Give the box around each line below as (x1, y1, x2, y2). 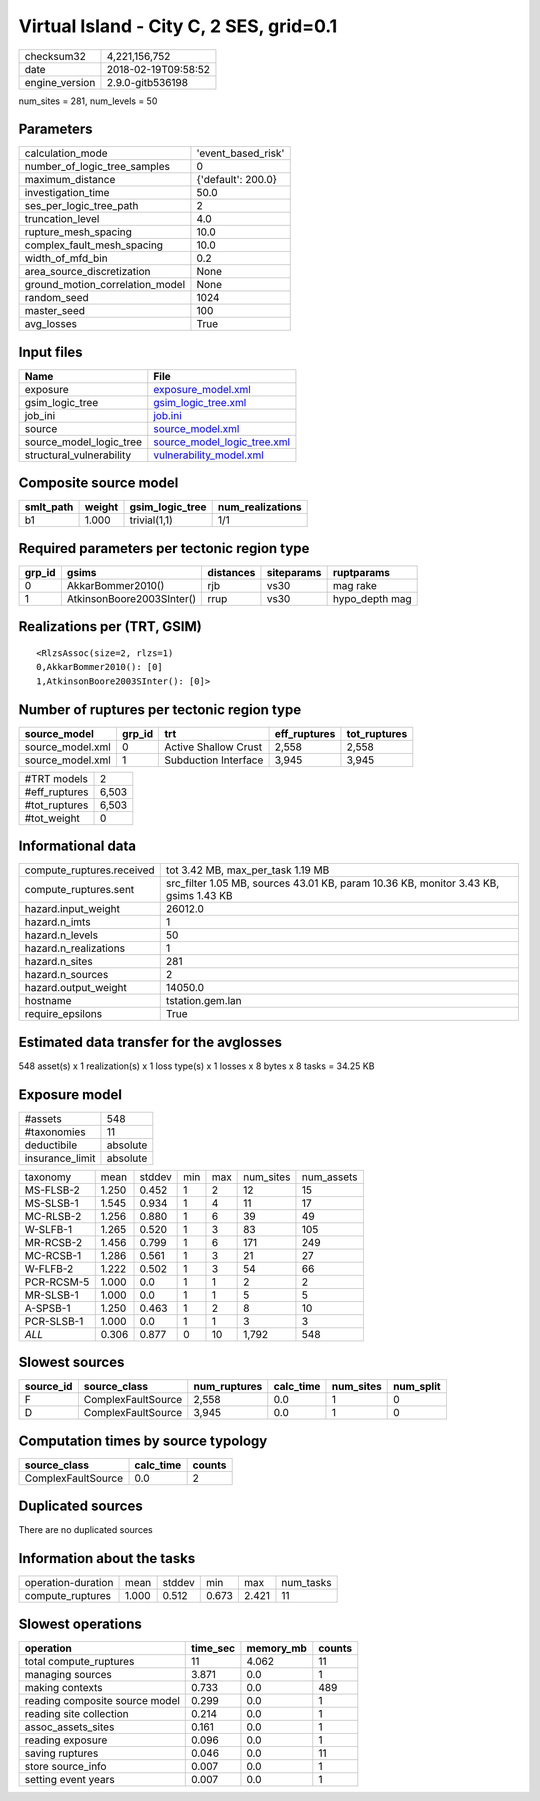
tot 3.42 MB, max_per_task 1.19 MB (165, 863, 330, 877)
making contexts (24, 1680, 103, 1694)
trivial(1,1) (129, 513, 174, 527)
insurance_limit (24, 1151, 96, 1165)
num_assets (301, 1170, 358, 1184)
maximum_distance (24, 173, 116, 187)
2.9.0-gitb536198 (106, 75, 189, 89)
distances (207, 566, 256, 579)
